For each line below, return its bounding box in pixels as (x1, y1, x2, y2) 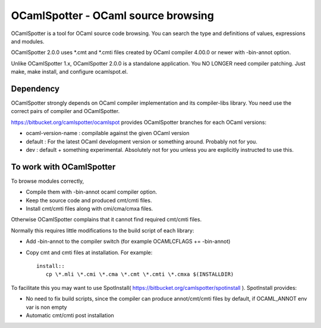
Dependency (11, 83, 59, 93)
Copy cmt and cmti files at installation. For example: (26, 249, 153, 256)
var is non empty (26, 304, 68, 311)
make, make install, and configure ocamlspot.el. (11, 68, 128, 76)
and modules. (11, 38, 45, 45)
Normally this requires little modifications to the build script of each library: (11, 227, 194, 234)
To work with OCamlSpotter (11, 161, 116, 172)
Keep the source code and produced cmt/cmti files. (26, 196, 152, 204)
